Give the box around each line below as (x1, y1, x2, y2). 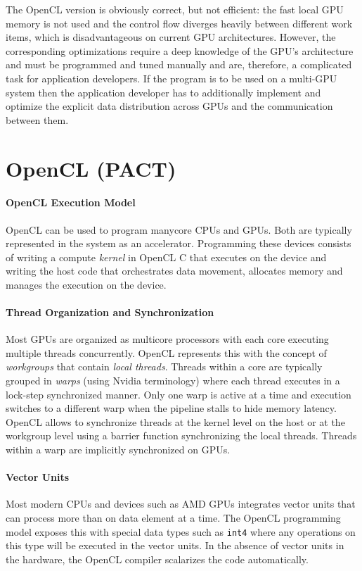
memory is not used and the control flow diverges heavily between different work (6, 15, 353, 30)
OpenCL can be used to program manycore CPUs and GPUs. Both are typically (6, 222, 352, 237)
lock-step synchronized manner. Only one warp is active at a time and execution (6, 387, 351, 401)
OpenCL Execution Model (6, 195, 136, 210)
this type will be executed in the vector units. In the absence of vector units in (6, 538, 344, 553)
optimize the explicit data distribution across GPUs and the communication (6, 99, 333, 113)
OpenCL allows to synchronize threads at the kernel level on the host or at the (6, 414, 345, 429)
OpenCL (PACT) (6, 153, 176, 182)
